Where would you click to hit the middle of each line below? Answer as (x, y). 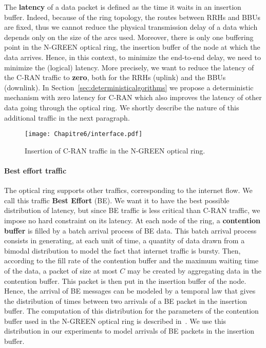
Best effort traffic (35, 170)
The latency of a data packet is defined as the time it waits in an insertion (123, 7)
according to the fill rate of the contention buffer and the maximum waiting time (131, 260)
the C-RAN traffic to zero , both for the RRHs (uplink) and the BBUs (115, 77)
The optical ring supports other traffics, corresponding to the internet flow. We (128, 190)
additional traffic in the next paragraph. (67, 117)
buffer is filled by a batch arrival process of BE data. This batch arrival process (130, 230)
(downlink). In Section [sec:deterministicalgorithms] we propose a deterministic (129, 87)
